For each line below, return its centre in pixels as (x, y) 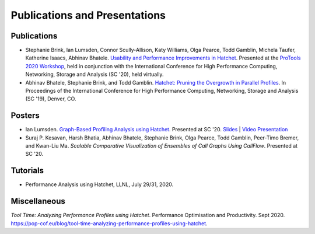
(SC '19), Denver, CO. (51, 99)
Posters (25, 116)
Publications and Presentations (88, 15)
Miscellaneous (38, 201)
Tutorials (27, 171)
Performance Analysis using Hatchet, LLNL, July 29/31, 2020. (99, 184)
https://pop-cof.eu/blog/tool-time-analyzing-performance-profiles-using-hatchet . (109, 223)
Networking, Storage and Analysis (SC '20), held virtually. (94, 74)
